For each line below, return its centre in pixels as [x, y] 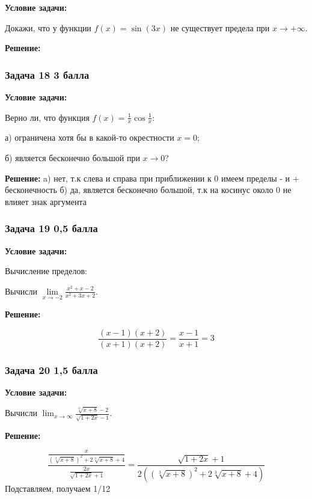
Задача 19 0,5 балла [51, 228]
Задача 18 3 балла [47, 74]
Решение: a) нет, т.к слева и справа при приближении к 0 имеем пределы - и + [152, 178]
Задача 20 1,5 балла [51, 369]
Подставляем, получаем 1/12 [58, 488]
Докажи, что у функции [48, 27]
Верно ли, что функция [47, 117]
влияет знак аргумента [46, 201]
